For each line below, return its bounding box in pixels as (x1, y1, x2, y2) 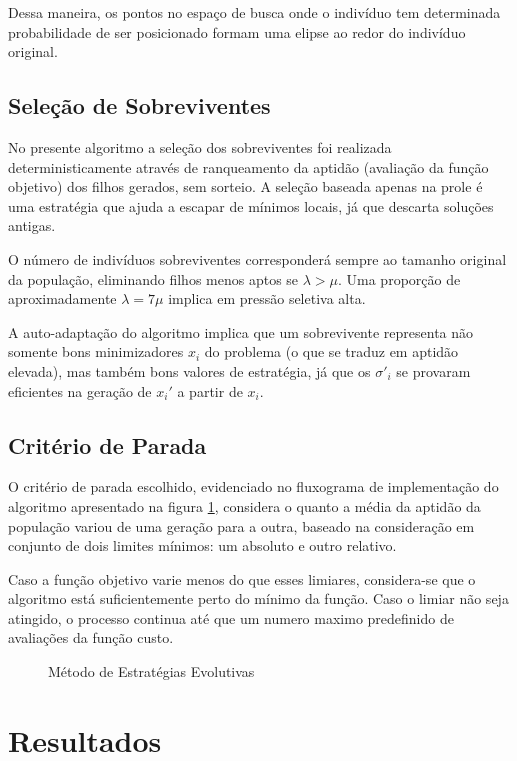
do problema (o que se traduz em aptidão (204, 341, 459, 362)
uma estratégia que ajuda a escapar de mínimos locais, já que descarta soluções (8, 195, 494, 216)
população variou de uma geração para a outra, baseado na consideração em (8, 515, 475, 536)
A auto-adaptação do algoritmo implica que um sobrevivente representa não (8, 321, 474, 342)
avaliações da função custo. (8, 627, 174, 648)
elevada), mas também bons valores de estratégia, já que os (8, 360, 371, 381)
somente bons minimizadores (8, 341, 184, 362)
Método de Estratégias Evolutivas (48, 661, 255, 682)
